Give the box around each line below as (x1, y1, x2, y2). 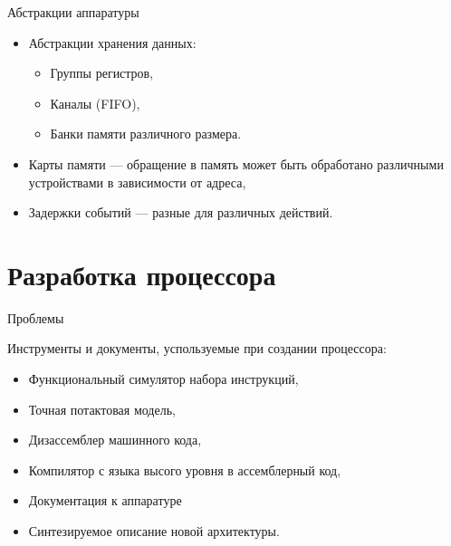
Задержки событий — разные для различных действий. (28, 203, 333, 222)
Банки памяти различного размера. (50, 124, 242, 143)
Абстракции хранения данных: (28, 33, 197, 52)
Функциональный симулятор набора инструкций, (28, 369, 299, 388)
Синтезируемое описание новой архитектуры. (28, 522, 280, 541)
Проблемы (7, 308, 64, 327)
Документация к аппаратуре (28, 491, 182, 510)
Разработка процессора (7, 255, 276, 292)
